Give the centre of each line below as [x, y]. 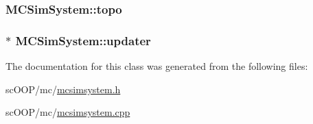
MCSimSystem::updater [83, 40]
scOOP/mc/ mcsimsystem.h [63, 89]
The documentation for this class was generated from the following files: [157, 66]
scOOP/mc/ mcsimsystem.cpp [68, 112]
